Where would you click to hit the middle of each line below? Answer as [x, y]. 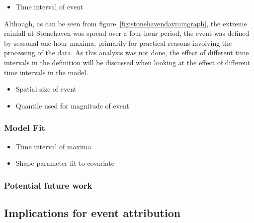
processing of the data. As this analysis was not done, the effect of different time [127, 53]
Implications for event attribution [92, 212]
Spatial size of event [46, 89]
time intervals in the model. [46, 72]
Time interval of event [49, 6]
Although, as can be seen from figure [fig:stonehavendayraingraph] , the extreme [126, 23]
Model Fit [25, 128]
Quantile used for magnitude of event [72, 105]
